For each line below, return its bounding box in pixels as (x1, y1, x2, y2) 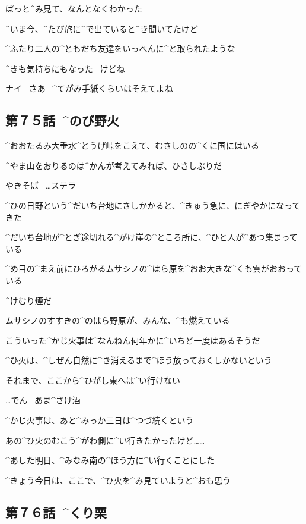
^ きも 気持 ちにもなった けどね (5, 62, 125, 74)
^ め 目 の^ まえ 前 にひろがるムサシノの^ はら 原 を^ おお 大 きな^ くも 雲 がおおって (5, 262, 302, 275)
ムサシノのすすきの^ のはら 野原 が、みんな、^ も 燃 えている (5, 314, 230, 327)
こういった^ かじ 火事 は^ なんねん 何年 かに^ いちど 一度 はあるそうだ (5, 334, 260, 346)
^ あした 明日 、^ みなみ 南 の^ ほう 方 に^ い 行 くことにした (5, 454, 215, 466)
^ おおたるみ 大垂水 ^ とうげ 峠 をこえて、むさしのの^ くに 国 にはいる (5, 139, 259, 152)
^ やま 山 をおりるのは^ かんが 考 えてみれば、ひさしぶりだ (5, 159, 222, 171)
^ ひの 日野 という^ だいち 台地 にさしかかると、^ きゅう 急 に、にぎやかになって (5, 199, 301, 211)
